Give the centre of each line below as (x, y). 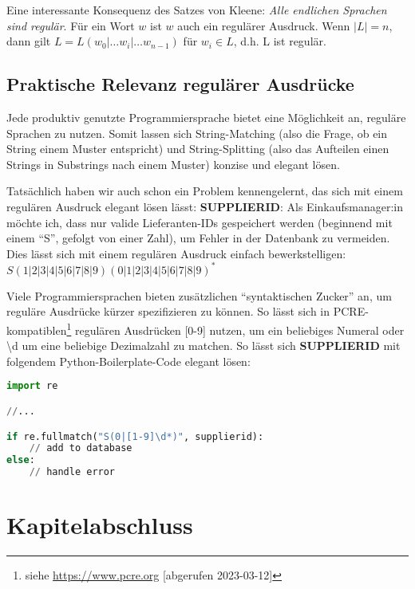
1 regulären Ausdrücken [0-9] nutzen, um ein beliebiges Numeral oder (235, 329)
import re (32, 386)
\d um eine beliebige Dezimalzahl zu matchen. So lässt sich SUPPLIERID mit (204, 346)
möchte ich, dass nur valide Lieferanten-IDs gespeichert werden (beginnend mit (200, 222)
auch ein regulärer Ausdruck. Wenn (264, 25)
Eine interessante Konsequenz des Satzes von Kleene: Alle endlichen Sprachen (197, 10)
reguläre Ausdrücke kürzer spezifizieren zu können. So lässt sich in (168, 311)
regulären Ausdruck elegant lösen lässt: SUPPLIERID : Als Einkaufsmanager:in (205, 206)
